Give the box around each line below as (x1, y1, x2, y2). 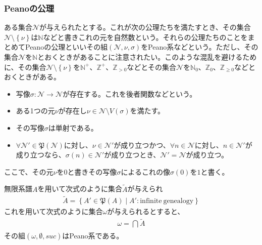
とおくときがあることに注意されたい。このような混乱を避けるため (37, 52, 257, 62)
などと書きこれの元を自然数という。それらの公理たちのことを (43, 31, 248, 42)
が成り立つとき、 (104, 149, 161, 160)
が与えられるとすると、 (107, 206, 185, 217)
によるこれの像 (121, 166, 170, 177)
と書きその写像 (67, 166, 117, 177)
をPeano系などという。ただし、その (141, 42, 258, 52)
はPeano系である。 (62, 230, 124, 241)
